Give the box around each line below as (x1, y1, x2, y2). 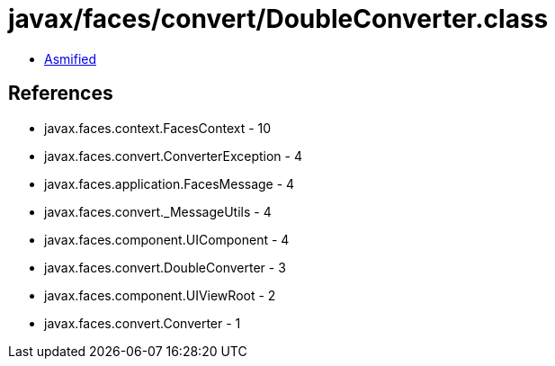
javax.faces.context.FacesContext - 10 (44, 120, 272, 136)
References (8, 82, 113, 105)
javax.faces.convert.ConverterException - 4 (44, 147, 302, 164)
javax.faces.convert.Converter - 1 (44, 315, 241, 331)
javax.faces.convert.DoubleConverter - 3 (44, 259, 286, 275)
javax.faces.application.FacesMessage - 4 (44, 175, 295, 192)
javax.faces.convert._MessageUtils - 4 (44, 203, 272, 219)
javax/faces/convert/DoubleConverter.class (8, 4, 549, 34)
